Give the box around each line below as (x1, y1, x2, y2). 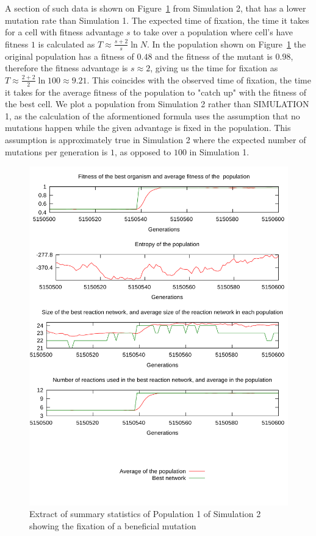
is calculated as (38, 37, 95, 50)
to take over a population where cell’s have (133, 26, 293, 38)
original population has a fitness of (5, 49, 134, 62)
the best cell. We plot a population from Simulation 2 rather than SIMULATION (5, 97, 309, 110)
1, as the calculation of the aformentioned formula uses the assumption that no (5, 109, 300, 122)
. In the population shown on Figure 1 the (147, 37, 306, 50)
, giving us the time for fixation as (150, 62, 278, 74)
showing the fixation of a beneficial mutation (29, 520, 196, 532)
